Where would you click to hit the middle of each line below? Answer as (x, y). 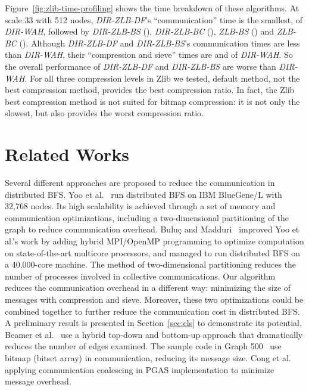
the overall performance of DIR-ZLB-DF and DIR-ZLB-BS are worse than (141, 66)
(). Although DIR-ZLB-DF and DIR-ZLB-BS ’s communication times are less (160, 43)
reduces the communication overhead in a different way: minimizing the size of (148, 288)
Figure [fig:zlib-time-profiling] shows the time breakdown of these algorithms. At (152, 8)
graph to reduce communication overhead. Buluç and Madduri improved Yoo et (152, 229)
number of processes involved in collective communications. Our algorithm (140, 276)
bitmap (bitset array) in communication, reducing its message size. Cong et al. (148, 357)
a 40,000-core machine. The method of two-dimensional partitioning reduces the (151, 264)
